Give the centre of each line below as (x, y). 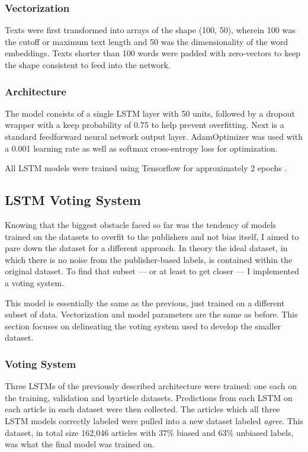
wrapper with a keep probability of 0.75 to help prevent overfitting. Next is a (145, 125)
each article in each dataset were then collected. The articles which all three (142, 409)
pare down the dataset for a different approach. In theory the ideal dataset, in (146, 248)
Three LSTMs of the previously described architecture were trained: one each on (151, 386)
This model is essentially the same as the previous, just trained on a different (145, 302)
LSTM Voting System (73, 200)
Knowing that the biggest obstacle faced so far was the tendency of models (141, 224)
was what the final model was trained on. (80, 444)
